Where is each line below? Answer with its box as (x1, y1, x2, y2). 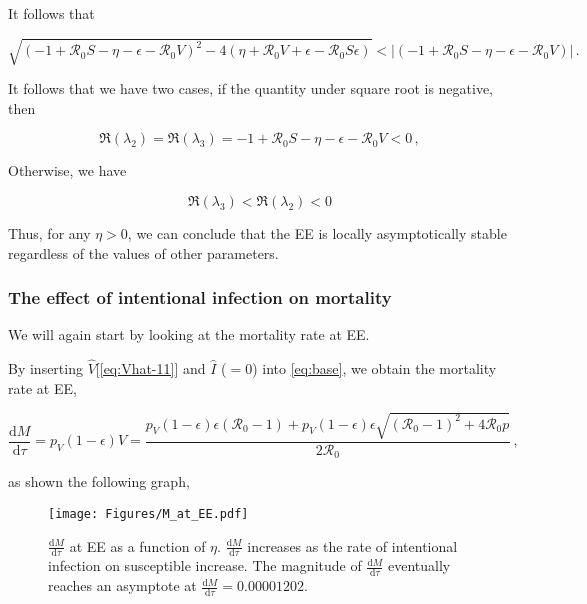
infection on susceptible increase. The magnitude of (48, 555, 362, 576)
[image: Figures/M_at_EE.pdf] (48, 506, 249, 521)
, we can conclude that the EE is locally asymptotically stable (127, 222, 507, 243)
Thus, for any (8, 222, 91, 243)
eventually (388, 555, 451, 576)
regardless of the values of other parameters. (8, 242, 279, 263)
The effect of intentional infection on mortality (8, 285, 392, 310)
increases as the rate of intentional (247, 535, 458, 556)
